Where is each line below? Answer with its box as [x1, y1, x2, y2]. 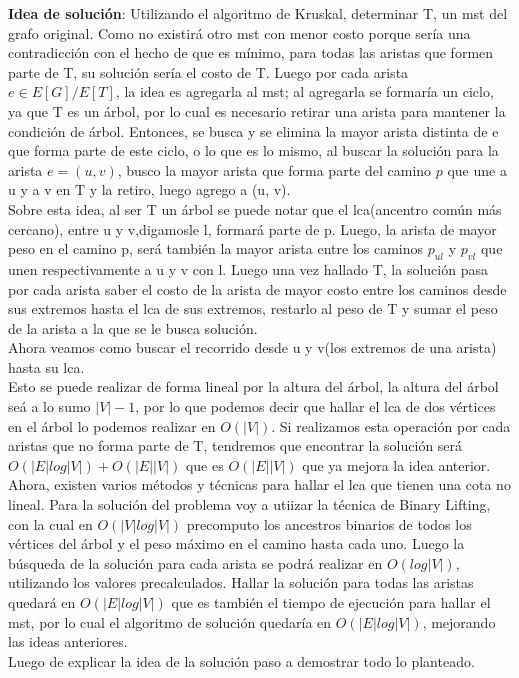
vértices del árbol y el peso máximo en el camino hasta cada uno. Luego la [8, 533, 465, 554]
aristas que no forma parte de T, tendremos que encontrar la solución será [8, 435, 463, 456]
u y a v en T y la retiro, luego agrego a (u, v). [8, 179, 291, 200]
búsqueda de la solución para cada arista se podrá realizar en [8, 552, 383, 573]
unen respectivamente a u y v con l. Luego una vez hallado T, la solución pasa [8, 258, 488, 279]
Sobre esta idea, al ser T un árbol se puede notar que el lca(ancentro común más [8, 198, 502, 219]
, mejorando [422, 611, 496, 632]
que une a [447, 159, 507, 180]
